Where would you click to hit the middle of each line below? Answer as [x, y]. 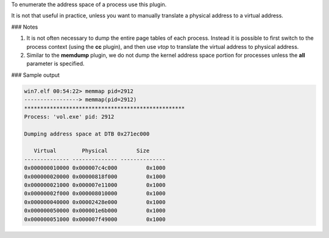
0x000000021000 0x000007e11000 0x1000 [95, 185]
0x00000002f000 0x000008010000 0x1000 [95, 193]
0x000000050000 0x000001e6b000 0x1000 [95, 211]
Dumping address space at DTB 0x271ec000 [87, 134]
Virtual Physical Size [92, 151]
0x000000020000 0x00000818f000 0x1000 [95, 176]
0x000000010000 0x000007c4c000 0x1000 [95, 168]
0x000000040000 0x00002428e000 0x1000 [95, 202]
